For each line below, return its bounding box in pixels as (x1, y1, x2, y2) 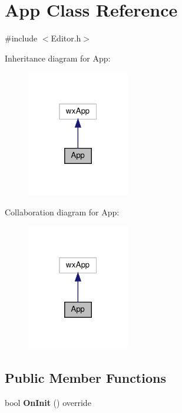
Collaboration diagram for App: (5, 205, 120, 218)
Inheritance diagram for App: (5, 51, 111, 64)
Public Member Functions (5, 368, 166, 386)
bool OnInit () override (5, 396, 91, 408)
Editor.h (51, 32, 81, 44)
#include (5, 32, 38, 44)
